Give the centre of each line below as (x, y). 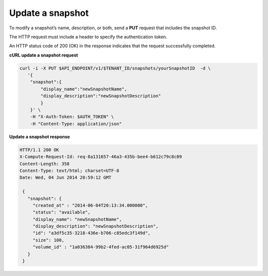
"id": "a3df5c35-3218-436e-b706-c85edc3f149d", (92, 233)
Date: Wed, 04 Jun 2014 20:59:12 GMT (66, 178)
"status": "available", (62, 212)
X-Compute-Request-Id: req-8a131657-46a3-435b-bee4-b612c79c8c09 (101, 157)
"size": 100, (48, 240)
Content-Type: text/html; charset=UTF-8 (69, 171)
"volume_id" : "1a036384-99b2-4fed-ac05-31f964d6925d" (101, 247)
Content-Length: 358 (44, 164)
